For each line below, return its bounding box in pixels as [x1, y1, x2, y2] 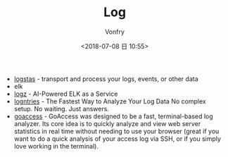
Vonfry [104, 27, 125, 36]
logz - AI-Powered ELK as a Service [13, 89, 118, 98]
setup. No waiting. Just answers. [13, 104, 109, 113]
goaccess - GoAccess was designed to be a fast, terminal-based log [13, 112, 213, 120]
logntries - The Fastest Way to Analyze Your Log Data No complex [13, 96, 206, 106]
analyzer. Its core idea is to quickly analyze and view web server [13, 119, 201, 127]
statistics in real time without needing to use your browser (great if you [13, 127, 220, 135]
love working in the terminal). [13, 142, 99, 150]
